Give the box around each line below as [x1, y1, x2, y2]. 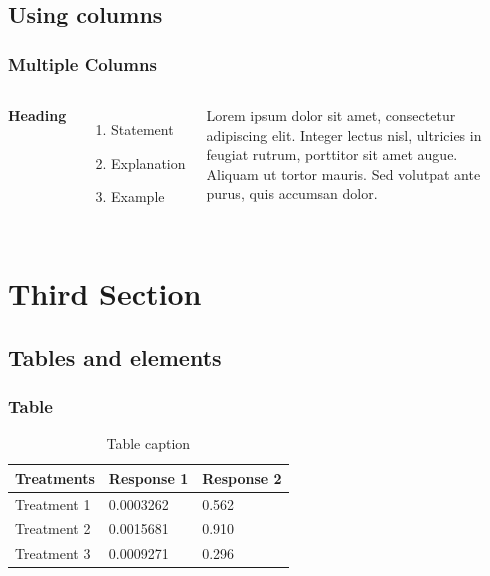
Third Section [8, 272, 202, 313]
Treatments [15, 467, 95, 488]
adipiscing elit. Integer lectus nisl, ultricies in [206, 124, 482, 145]
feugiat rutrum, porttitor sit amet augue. [206, 144, 458, 165]
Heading [8, 105, 67, 125]
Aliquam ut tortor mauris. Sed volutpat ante [206, 163, 481, 184]
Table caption [106, 433, 191, 454]
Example [111, 186, 165, 207]
